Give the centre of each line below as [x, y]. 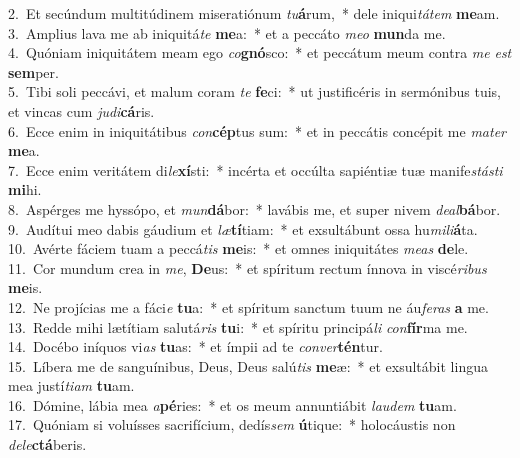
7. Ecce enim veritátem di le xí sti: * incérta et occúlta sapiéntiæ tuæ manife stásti [255, 169]
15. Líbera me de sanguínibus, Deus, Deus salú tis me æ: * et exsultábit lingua [248, 365]
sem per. [33, 71]
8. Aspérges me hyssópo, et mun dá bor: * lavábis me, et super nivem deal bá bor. [254, 208]
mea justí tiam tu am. [71, 385]
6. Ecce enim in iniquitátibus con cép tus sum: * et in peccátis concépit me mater [257, 130]
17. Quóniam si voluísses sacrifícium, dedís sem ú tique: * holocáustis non [232, 424]
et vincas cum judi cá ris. [81, 110]
